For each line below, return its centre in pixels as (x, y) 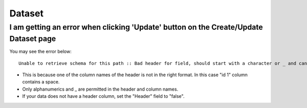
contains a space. (41, 82)
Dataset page (33, 39)
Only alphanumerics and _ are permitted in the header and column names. (100, 89)
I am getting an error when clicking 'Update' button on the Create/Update (136, 27)
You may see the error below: (40, 52)
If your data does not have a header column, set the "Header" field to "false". (103, 96)
